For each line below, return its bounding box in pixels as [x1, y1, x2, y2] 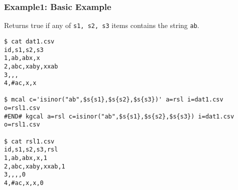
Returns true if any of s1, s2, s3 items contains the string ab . [4, 20, 199, 30]
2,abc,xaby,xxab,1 [4, 162, 65, 170]
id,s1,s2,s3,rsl [4, 146, 58, 153]
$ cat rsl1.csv [4, 137, 55, 145]
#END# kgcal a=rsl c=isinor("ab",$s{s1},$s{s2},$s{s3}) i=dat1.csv [4, 112, 234, 120]
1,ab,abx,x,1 [4, 154, 47, 162]
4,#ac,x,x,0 [4, 179, 44, 187]
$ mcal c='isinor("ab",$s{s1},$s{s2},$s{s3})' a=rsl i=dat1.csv [4, 96, 223, 103]
